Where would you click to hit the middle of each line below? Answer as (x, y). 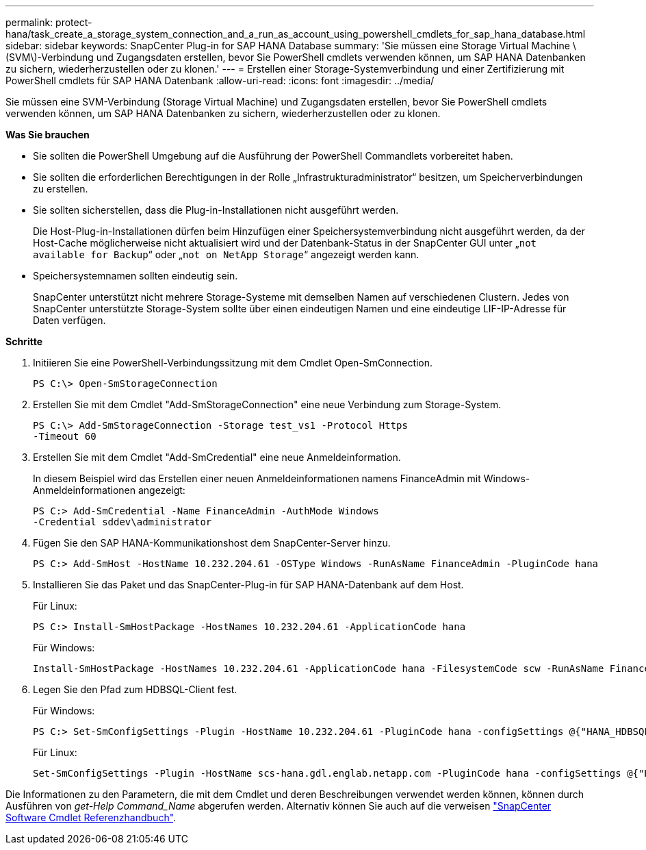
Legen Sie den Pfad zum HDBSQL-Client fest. (135, 689)
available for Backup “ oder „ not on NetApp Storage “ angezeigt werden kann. (226, 254)
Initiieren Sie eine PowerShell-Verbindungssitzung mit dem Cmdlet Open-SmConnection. (233, 363)
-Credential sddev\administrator (122, 522)
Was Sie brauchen (48, 135)
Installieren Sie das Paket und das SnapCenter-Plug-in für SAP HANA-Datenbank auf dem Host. (248, 585)
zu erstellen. (61, 189)
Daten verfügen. (69, 320)
